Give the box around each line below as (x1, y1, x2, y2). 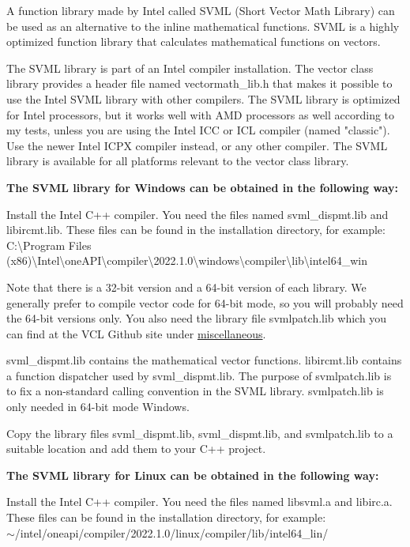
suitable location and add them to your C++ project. (6, 440, 266, 457)
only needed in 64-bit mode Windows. (6, 398, 190, 415)
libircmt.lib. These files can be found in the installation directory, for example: (6, 221, 386, 238)
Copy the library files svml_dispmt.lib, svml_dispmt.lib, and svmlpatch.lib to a (6, 424, 393, 441)
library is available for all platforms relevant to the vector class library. (6, 153, 349, 169)
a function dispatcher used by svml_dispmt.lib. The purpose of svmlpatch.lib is (6, 367, 392, 383)
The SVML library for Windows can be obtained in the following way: (6, 179, 398, 195)
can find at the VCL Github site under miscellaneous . (6, 325, 266, 341)
